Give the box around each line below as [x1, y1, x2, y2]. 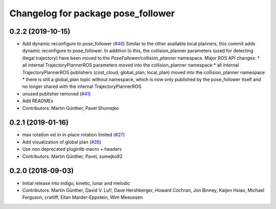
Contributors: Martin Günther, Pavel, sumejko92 [22, 153, 123, 159]
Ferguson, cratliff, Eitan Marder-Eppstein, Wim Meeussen [22, 194, 143, 200]
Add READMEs [22, 98, 54, 104]
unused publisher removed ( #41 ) [22, 90, 91, 97]
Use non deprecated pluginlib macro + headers [22, 146, 122, 152]
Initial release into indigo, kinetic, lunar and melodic [22, 180, 130, 186]
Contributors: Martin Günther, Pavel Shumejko [22, 105, 119, 111]
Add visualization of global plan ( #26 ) [22, 138, 102, 145]
